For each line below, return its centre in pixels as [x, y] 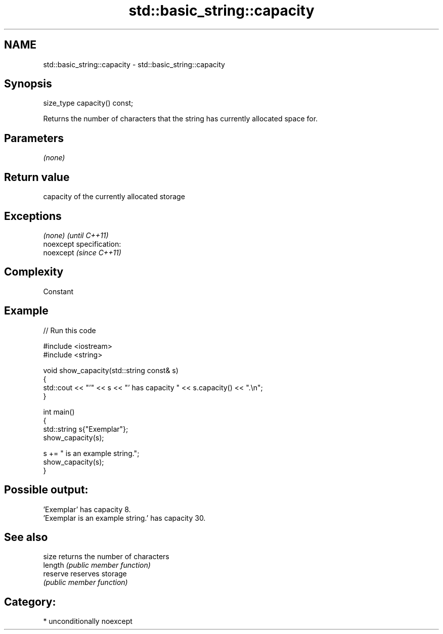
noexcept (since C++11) [82, 252]
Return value [37, 177]
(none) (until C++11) [76, 235]
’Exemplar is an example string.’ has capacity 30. [124, 518]
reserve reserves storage [85, 574]
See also [26, 537]
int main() [59, 412]
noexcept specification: [82, 244]
